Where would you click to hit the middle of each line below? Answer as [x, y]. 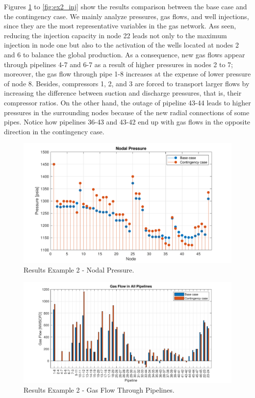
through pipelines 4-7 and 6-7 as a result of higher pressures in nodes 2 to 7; [119, 64]
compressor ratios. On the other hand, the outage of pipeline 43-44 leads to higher [127, 102]
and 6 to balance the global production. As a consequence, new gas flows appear [125, 54]
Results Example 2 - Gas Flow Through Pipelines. [99, 390]
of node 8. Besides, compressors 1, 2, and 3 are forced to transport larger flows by [127, 83]
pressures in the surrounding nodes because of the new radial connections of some [127, 112]
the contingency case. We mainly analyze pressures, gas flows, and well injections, [127, 16]
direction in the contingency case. [54, 131]
